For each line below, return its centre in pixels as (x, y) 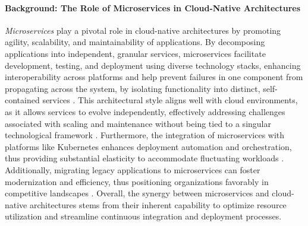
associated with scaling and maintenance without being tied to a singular (138, 123)
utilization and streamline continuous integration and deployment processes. (143, 216)
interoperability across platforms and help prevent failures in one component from (154, 77)
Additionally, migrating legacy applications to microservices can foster (133, 169)
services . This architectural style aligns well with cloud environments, (170, 100)
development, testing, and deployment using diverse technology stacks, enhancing (153, 65)
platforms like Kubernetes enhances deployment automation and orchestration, (148, 146)
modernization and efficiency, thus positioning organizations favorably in (137, 181)
